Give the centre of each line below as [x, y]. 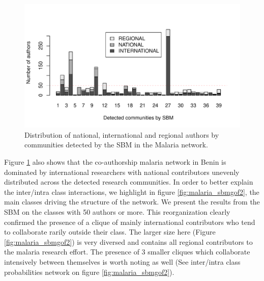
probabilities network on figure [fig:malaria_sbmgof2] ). [89, 272]
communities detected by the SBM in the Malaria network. [116, 145]
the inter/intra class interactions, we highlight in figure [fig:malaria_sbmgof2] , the [132, 191]
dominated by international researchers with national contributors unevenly [122, 172]
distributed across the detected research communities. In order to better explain [129, 182]
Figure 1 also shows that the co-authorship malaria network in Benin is [115, 162]
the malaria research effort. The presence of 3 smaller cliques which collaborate [127, 252]
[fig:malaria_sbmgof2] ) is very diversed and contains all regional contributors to [128, 241]
